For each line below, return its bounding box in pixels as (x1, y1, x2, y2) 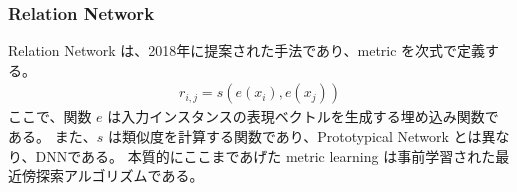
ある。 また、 (8, 126, 97, 147)
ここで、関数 (8, 106, 92, 127)
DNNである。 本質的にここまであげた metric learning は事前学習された (35, 145, 496, 166)
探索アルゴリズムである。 (35, 165, 204, 186)
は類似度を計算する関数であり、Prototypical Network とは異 (107, 126, 496, 147)
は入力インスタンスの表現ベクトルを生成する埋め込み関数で (107, 106, 499, 127)
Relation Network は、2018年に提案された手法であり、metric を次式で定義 (8, 40, 486, 61)
